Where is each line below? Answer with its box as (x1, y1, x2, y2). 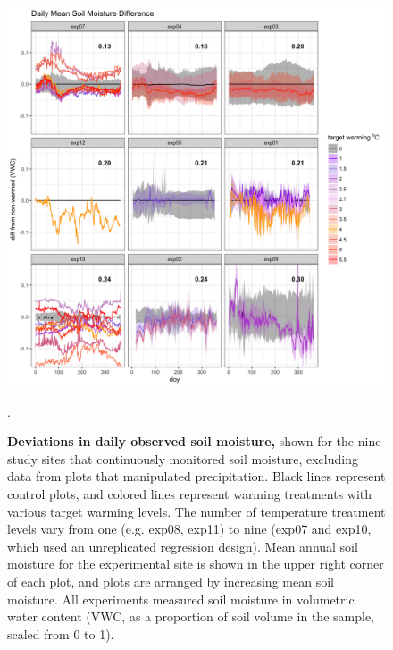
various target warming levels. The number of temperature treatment (7, 502, 386, 520)
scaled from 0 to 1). (7, 624, 114, 643)
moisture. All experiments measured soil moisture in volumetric (7, 589, 355, 608)
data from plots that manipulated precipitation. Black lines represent (7, 467, 386, 485)
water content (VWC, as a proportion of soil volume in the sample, (7, 607, 374, 626)
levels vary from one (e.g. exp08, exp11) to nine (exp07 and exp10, (7, 519, 372, 538)
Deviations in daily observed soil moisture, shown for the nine (7, 432, 381, 451)
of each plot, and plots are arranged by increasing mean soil (7, 571, 334, 590)
